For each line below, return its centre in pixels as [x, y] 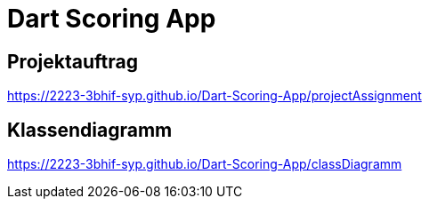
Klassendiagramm [90, 130]
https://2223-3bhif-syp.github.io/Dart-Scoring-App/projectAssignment [214, 96]
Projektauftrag [73, 61]
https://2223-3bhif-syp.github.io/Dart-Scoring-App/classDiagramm [205, 164]
